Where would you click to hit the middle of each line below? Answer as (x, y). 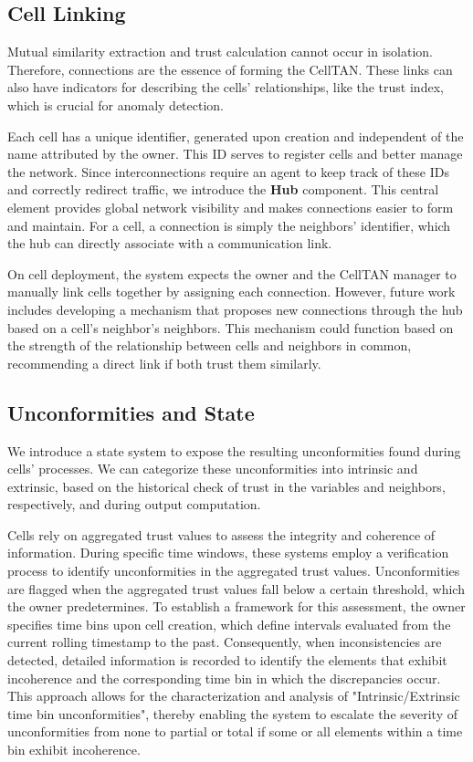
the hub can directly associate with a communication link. (170, 243)
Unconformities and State (131, 412)
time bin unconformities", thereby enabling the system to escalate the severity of (232, 713)
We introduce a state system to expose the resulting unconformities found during (234, 450)
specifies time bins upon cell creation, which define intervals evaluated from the (229, 624)
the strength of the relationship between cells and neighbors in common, (210, 345)
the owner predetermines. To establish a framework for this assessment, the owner (236, 606)
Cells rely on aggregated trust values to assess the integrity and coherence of (221, 534)
